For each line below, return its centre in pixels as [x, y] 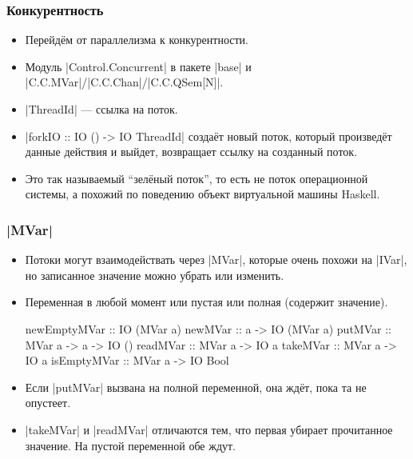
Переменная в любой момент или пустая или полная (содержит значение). [206, 302]
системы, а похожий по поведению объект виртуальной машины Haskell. [203, 194]
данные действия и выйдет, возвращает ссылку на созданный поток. [191, 152]
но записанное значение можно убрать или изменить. [155, 275]
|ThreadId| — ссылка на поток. [101, 109]
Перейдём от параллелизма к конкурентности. [137, 40]
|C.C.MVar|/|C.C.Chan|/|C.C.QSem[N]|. [124, 82]
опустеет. [48, 403]
